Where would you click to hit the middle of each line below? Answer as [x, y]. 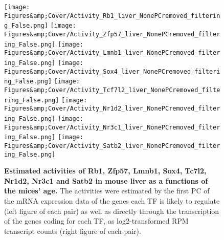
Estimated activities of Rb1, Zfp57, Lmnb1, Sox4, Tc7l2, [105, 171]
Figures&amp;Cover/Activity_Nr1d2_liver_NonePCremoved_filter [112, 109]
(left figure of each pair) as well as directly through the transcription [112, 211]
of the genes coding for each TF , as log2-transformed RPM [96, 221]
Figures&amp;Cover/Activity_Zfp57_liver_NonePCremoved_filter [112, 34]
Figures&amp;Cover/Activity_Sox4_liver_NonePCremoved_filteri [112, 71]
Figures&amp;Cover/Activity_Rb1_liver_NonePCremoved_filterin [112, 16]
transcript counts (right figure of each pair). [73, 231]
